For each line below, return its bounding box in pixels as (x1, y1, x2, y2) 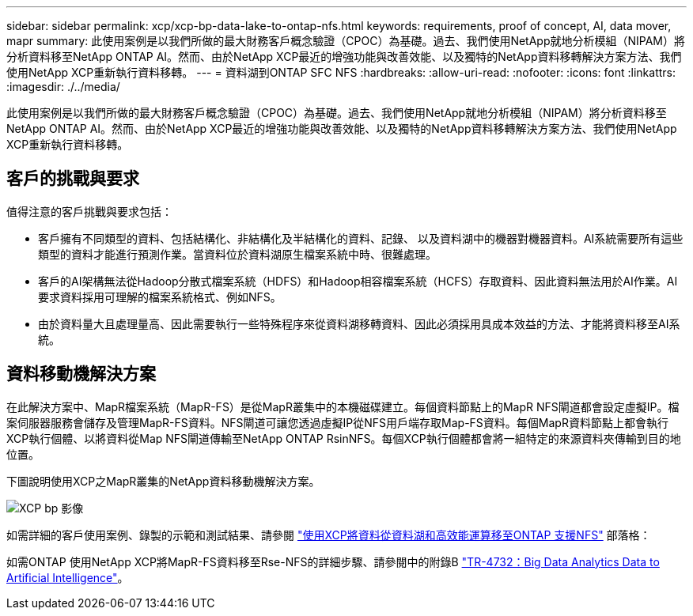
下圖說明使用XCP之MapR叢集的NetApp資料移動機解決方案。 (6, 474, 320, 488)
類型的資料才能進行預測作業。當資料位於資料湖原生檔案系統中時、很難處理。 (38, 247, 437, 261)
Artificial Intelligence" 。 (6, 570, 129, 584)
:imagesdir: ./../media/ (6, 80, 120, 93)
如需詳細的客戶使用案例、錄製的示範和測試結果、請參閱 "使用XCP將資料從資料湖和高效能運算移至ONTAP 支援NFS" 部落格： (6, 527, 651, 542)
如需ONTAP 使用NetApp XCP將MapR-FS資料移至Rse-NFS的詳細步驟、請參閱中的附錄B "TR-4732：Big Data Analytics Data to (6, 554, 660, 569)
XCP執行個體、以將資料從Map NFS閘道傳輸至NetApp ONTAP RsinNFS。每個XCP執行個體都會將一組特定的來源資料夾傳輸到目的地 (6, 431, 681, 445)
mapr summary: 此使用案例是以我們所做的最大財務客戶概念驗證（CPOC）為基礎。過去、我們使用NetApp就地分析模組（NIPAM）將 (6, 34, 686, 47)
